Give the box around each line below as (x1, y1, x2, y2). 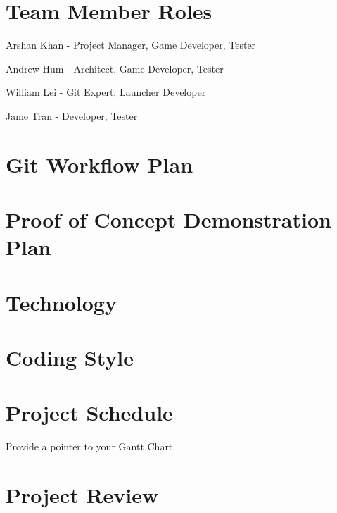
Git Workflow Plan (6, 149, 193, 178)
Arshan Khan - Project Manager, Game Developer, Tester (6, 37, 256, 52)
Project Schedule (6, 398, 173, 427)
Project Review (6, 481, 159, 509)
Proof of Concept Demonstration (6, 205, 331, 234)
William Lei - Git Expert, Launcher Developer (6, 85, 206, 99)
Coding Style (6, 343, 134, 371)
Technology (6, 288, 117, 316)
